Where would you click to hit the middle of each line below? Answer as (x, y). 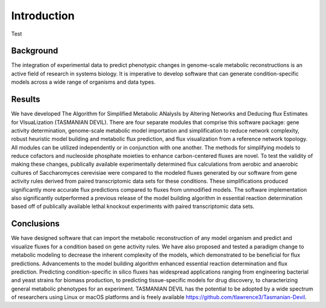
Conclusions (35, 224)
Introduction (43, 16)
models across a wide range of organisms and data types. (83, 82)
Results (26, 99)
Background (35, 51)
